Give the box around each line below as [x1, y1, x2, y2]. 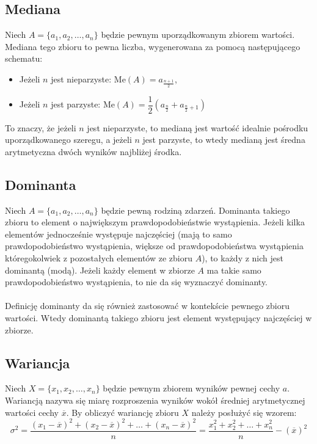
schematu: [5, 52, 43, 65]
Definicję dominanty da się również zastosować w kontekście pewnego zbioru [5, 299, 290, 312]
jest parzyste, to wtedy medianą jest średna [142, 133, 305, 146]
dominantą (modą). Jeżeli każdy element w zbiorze [5, 263, 195, 276]
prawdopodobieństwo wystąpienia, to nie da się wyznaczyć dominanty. [5, 275, 268, 288]
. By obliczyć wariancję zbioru [66, 406, 179, 418]
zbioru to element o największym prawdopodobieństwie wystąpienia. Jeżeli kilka [5, 216, 305, 228]
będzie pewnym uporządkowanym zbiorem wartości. [101, 28, 295, 41]
